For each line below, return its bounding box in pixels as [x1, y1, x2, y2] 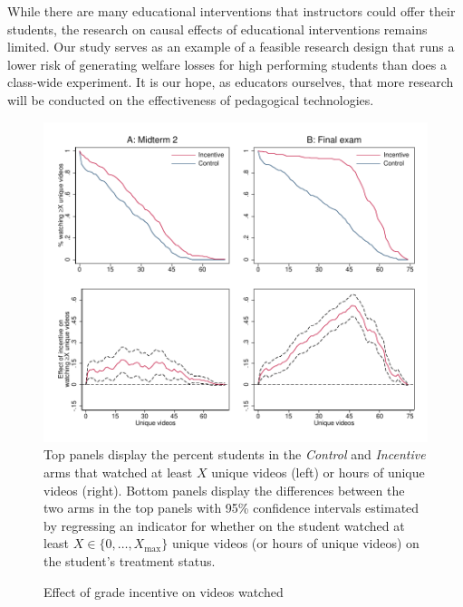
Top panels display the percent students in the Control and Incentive [43, 445, 426, 464]
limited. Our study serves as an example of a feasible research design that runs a [7, 37, 455, 56]
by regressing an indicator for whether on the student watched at [43, 515, 405, 535]
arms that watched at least [43, 463, 193, 482]
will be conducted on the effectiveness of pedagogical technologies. [7, 90, 374, 109]
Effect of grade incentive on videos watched [43, 582, 284, 601]
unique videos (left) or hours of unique [211, 463, 425, 482]
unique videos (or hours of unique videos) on [171, 534, 420, 553]
